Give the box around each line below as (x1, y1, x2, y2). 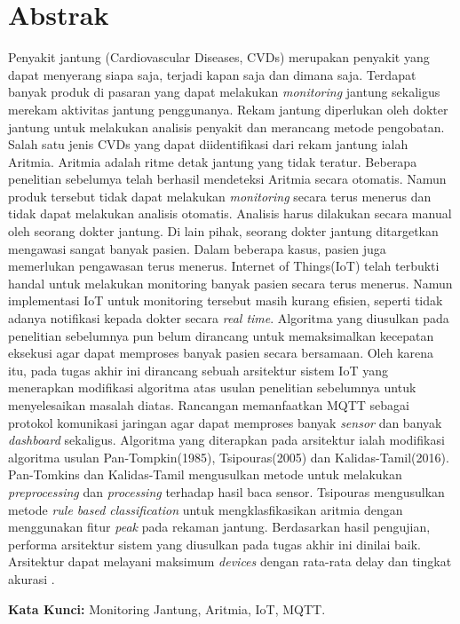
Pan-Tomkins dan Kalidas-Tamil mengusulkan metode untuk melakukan (8, 465, 402, 484)
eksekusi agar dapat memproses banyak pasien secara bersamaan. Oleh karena (8, 344, 434, 362)
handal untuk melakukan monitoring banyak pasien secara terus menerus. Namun (8, 273, 453, 292)
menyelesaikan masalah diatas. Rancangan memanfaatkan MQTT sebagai (8, 396, 409, 414)
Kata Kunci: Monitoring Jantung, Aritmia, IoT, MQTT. (8, 599, 326, 618)
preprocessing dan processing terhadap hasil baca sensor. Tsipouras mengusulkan (8, 482, 445, 501)
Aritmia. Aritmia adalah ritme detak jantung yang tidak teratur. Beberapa (8, 152, 417, 170)
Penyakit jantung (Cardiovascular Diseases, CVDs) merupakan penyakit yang (8, 48, 430, 67)
